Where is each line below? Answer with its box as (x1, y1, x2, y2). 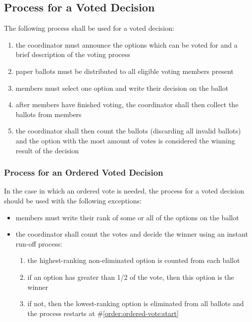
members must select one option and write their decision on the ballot (15, 82, 229, 93)
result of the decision (15, 145, 79, 155)
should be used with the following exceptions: (4, 195, 142, 205)
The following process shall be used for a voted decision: (4, 23, 174, 33)
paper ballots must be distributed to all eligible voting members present (15, 65, 234, 76)
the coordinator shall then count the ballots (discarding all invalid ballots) (15, 126, 241, 136)
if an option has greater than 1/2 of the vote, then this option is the (27, 271, 234, 282)
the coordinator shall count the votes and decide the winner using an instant (15, 229, 248, 239)
